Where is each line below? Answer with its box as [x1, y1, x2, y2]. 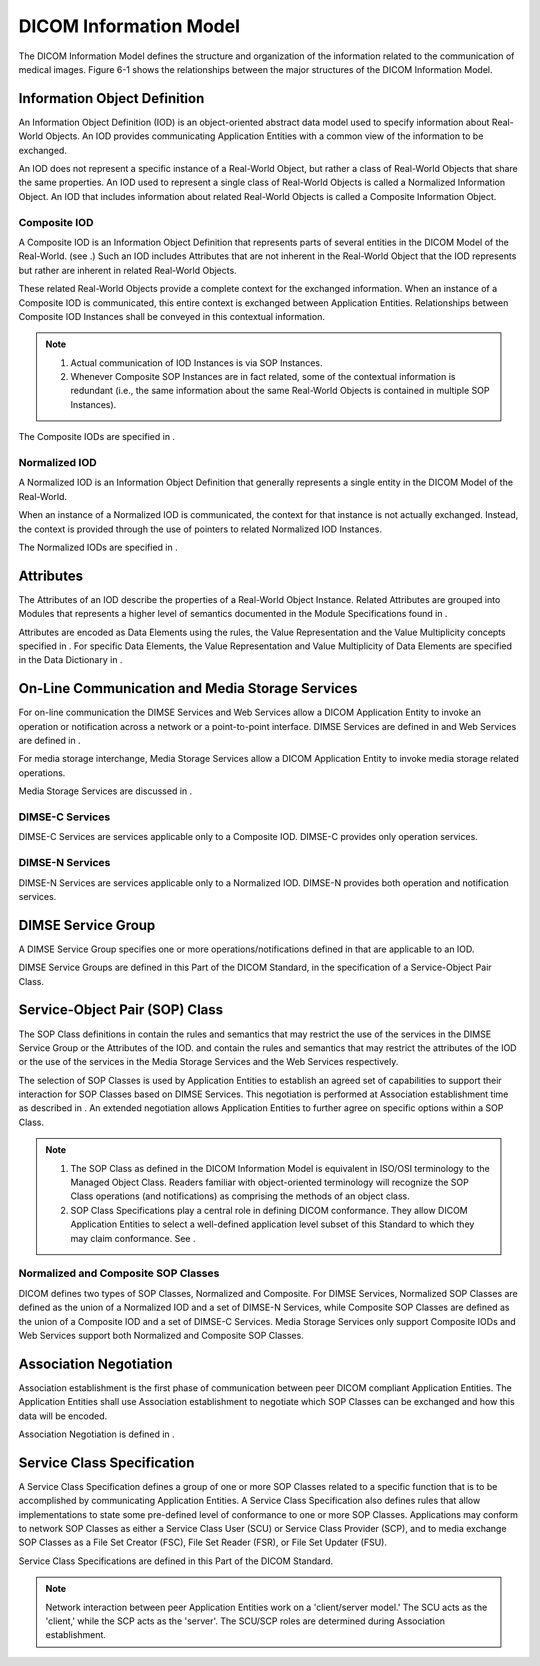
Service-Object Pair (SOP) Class [18, 1001, 224, 1019]
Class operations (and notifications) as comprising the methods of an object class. [70, 1190, 410, 1202]
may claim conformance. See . [70, 1232, 196, 1244]
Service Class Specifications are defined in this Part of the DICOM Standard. [18, 1555, 334, 1567]
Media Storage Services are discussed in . [18, 785, 193, 797]
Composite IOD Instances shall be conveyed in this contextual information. [18, 310, 325, 322]
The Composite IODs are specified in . [18, 431, 175, 443]
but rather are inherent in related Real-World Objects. [18, 264, 237, 276]
